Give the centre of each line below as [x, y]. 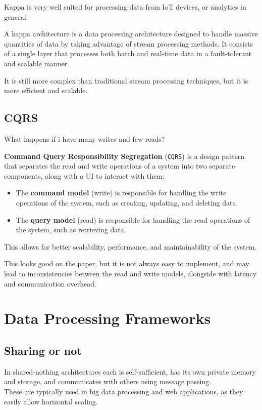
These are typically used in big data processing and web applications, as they [124, 391]
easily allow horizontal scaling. [51, 401]
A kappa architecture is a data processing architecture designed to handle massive [131, 34]
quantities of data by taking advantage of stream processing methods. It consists [129, 43]
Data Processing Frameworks [108, 318]
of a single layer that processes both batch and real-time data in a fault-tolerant [128, 53]
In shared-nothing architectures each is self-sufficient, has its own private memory [130, 371]
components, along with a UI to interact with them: [84, 175]
